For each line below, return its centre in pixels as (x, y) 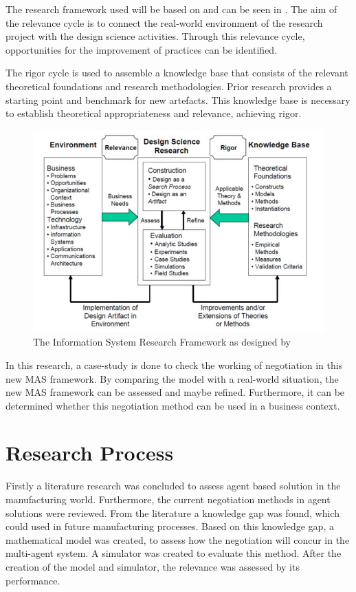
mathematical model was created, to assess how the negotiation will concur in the (178, 539)
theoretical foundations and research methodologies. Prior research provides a (169, 86)
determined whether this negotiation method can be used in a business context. (173, 405)
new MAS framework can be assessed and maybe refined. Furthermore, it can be (175, 392)
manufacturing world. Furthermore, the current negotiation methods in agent (168, 499)
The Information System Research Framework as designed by (162, 342)
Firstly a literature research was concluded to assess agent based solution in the (173, 486)
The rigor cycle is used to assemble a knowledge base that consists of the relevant (177, 73)
